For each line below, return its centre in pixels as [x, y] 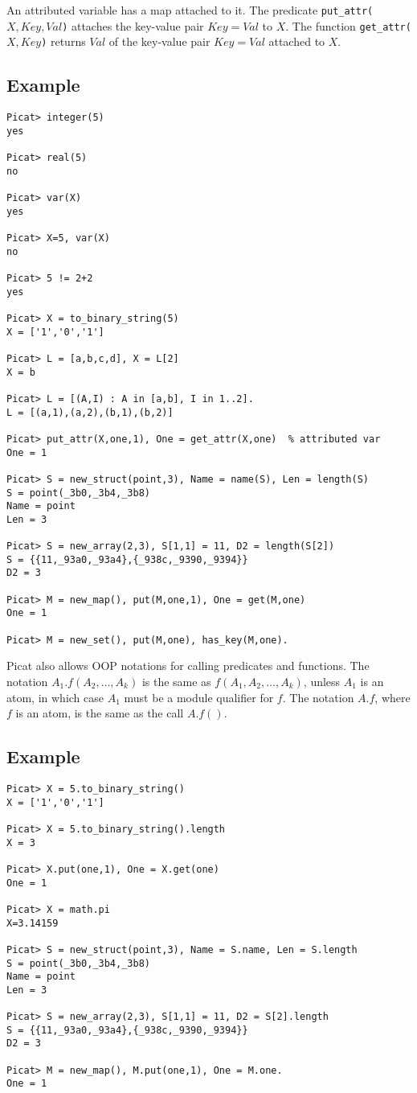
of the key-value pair [159, 41]
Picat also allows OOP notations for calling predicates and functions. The [188, 666]
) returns [63, 41]
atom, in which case [55, 697]
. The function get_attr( [348, 25]
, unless [322, 682]
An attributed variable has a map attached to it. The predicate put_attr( [190, 10]
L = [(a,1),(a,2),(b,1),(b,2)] [90, 412]
